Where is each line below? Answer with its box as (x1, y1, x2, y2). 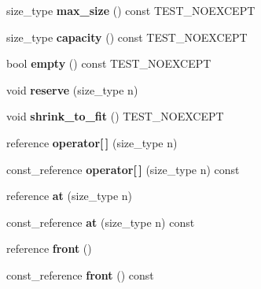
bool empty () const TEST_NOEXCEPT (6, 55, 211, 72)
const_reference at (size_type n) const (6, 213, 195, 230)
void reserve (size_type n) (6, 81, 138, 98)
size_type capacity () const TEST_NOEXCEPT (6, 28, 248, 45)
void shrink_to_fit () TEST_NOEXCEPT (6, 108, 224, 124)
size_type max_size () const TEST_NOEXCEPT (6, 2, 255, 18)
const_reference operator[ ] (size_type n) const (6, 161, 240, 177)
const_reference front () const (6, 266, 154, 283)
